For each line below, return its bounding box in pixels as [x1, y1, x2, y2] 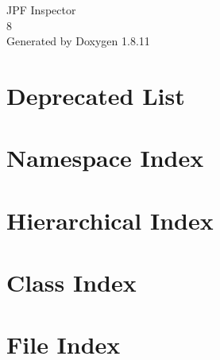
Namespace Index [6, 141, 204, 174]
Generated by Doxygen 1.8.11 [6, 33, 150, 49]
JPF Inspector [6, 2, 76, 17]
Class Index [6, 266, 137, 299]
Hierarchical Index [6, 203, 214, 236]
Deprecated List [6, 79, 185, 111]
